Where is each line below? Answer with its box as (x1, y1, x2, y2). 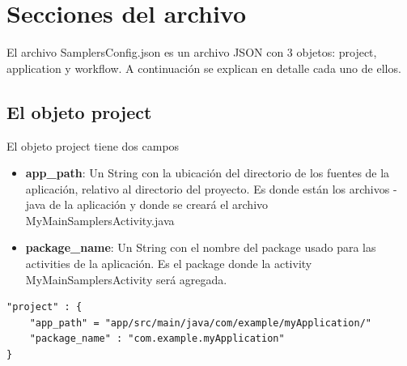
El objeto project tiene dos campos (6, 137, 180, 154)
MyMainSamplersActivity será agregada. (25, 270, 227, 287)
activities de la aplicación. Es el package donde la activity (25, 255, 312, 272)
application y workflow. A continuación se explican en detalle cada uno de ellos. (6, 59, 401, 76)
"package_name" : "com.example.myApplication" (29, 333, 285, 345)
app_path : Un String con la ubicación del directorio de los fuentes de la (25, 164, 390, 181)
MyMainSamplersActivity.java (25, 211, 175, 228)
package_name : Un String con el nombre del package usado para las (25, 239, 376, 256)
